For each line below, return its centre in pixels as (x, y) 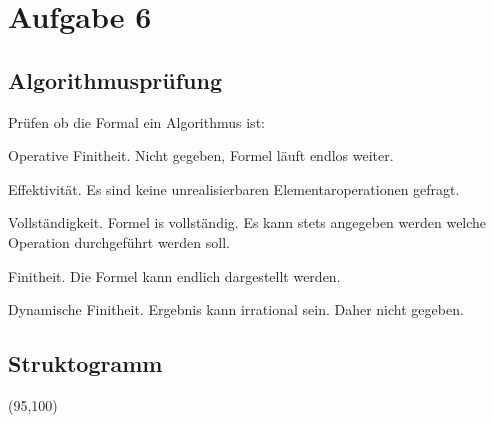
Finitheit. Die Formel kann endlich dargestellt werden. (174, 275)
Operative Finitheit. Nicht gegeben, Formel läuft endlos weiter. (201, 155)
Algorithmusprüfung (115, 79)
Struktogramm (85, 363)
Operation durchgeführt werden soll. (119, 241)
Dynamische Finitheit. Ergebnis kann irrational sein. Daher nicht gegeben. (236, 309)
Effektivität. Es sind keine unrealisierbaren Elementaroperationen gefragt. (234, 188)
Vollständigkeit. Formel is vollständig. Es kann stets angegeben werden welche (247, 222)
